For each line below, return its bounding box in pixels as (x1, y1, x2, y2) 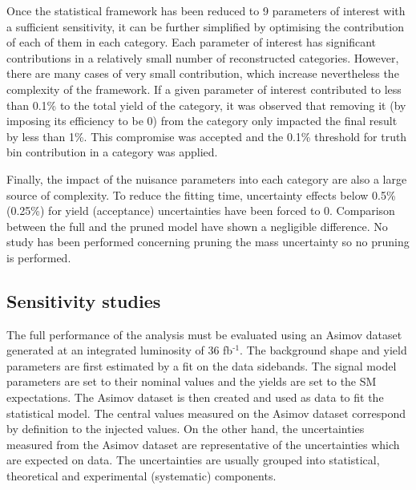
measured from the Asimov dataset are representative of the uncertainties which (6, 435, 400, 452)
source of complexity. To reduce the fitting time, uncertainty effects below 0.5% (6, 186, 396, 203)
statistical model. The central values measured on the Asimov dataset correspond (6, 404, 406, 421)
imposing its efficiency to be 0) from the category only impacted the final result (6, 112, 398, 129)
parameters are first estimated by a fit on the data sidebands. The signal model (6, 357, 397, 374)
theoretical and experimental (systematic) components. (6, 468, 277, 484)
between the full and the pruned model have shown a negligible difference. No (6, 217, 388, 234)
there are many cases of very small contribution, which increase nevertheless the (6, 65, 399, 82)
